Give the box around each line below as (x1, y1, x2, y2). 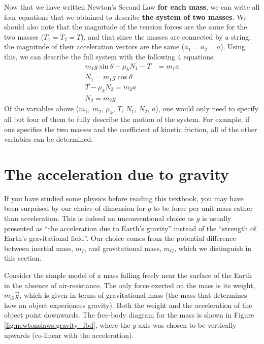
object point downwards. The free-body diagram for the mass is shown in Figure (4, 309, 254, 320)
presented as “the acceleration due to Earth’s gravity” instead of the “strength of (4, 223, 256, 233)
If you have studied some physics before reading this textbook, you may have (4, 193, 244, 203)
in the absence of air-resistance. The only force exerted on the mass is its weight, (4, 279, 255, 290)
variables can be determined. (4, 134, 93, 144)
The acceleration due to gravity (4, 163, 229, 184)
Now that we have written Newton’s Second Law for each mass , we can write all (4, 2, 260, 12)
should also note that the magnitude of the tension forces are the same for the (4, 21, 247, 32)
